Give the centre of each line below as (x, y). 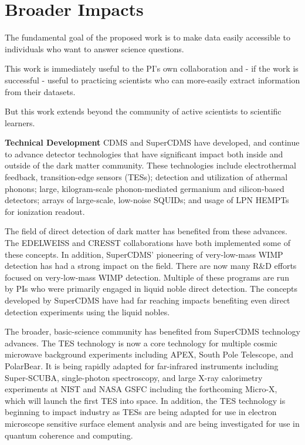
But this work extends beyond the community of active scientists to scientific (143, 111)
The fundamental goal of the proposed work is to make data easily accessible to (148, 37)
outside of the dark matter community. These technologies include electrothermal (150, 165)
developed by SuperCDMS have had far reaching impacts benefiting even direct (148, 300)
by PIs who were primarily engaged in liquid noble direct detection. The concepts (151, 289)
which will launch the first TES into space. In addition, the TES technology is (145, 400)
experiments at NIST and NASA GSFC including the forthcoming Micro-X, (141, 389)
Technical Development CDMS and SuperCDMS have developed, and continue (152, 142)
